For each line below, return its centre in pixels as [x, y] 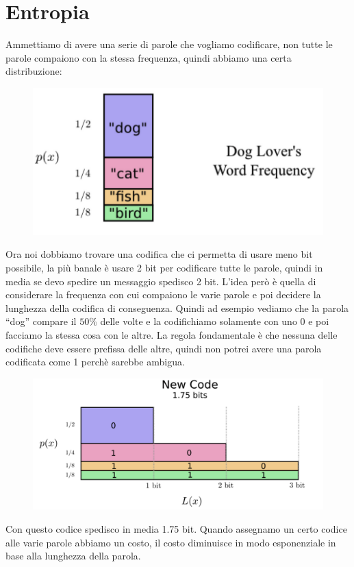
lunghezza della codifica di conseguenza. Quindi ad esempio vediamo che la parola [177, 307]
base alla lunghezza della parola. [73, 556]
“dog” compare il [41, 321]
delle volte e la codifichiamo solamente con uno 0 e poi [215, 321]
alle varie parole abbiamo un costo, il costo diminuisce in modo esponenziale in [171, 542]
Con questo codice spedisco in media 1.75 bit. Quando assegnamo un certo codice [176, 529]
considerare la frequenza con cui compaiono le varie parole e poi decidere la [163, 294]
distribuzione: [34, 71]
